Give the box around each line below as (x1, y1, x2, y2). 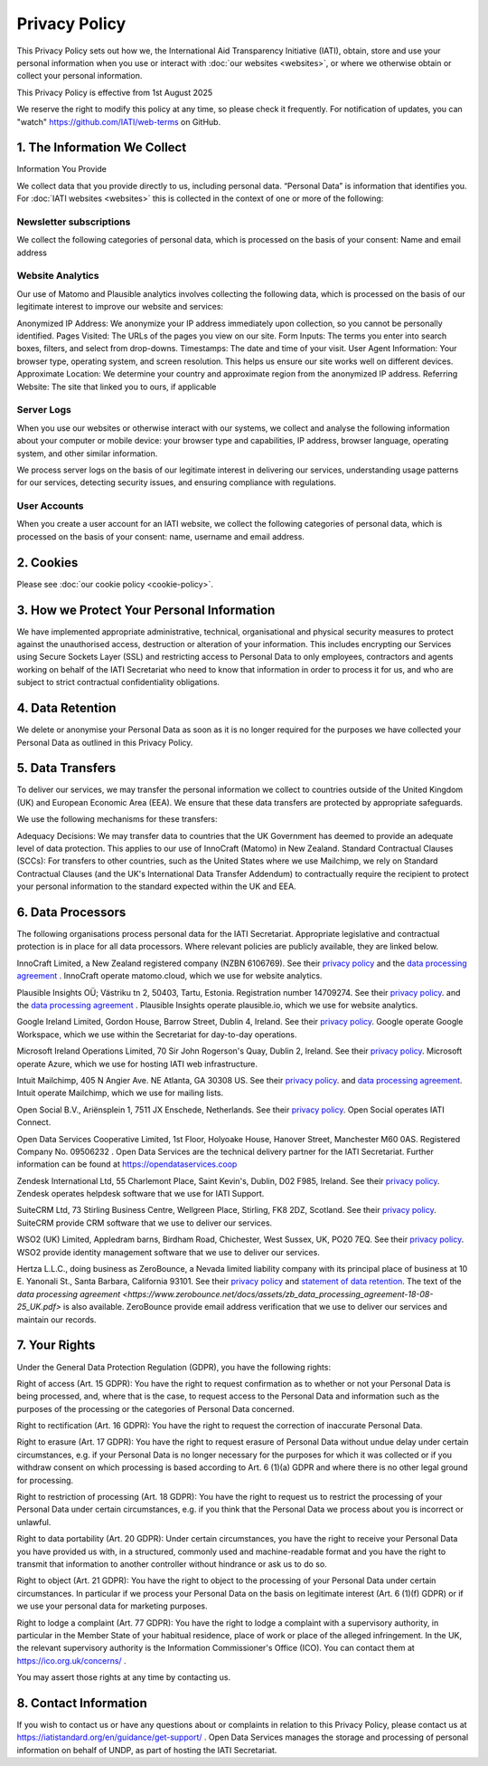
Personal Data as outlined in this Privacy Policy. (16, 737, 193, 748)
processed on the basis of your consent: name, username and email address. (16, 530, 305, 542)
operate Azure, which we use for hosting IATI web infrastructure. (16, 1058, 258, 1069)
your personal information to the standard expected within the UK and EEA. (16, 881, 297, 892)
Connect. (16, 1117, 52, 1128)
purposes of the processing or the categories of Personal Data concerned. (16, 1403, 296, 1414)
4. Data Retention (16, 701, 117, 716)
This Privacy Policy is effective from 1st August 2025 (16, 87, 212, 98)
